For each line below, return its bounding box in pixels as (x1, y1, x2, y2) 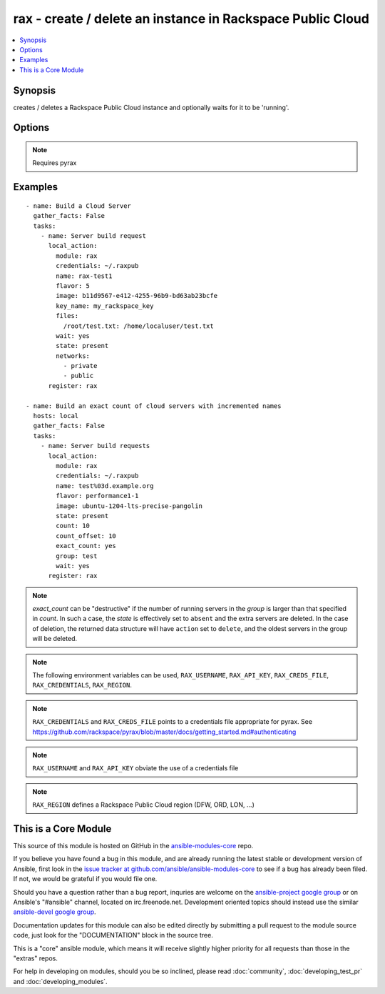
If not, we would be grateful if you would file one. (13, 875, 158, 883)
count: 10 (56, 522, 91, 530)
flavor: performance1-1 (56, 492, 139, 500)
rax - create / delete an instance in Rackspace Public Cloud (13, 11, 370, 26)
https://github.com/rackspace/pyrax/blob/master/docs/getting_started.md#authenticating (32, 727, 297, 736)
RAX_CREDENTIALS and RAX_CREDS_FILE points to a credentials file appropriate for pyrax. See (32, 717, 313, 726)
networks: (56, 352, 91, 360)
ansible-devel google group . (13, 908, 96, 916)
